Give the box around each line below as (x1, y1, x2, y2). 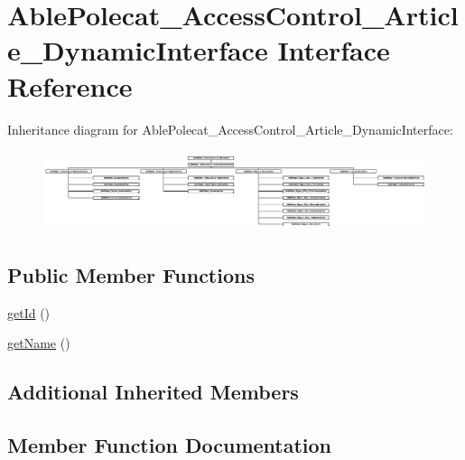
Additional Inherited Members (7, 378, 299, 406)
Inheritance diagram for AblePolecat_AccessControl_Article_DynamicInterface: (7, 119, 453, 138)
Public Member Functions (7, 260, 255, 288)
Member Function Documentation (7, 430, 332, 458)
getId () (7, 303, 51, 322)
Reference (7, 67, 133, 104)
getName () (7, 333, 70, 352)
